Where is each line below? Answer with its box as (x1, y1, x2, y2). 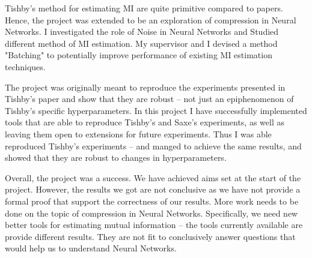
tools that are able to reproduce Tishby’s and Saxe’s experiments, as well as (5, 116, 284, 128)
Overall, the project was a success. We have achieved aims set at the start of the (5, 171, 301, 184)
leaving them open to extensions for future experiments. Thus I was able (5, 127, 272, 140)
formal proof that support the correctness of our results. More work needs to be (5, 194, 299, 207)
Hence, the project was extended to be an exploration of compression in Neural (5, 13, 296, 26)
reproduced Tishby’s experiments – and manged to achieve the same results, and (5, 139, 302, 152)
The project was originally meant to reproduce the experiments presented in (5, 80, 286, 93)
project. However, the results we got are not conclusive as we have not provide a (5, 183, 301, 196)
